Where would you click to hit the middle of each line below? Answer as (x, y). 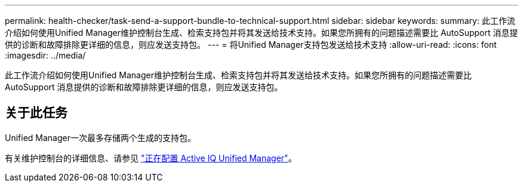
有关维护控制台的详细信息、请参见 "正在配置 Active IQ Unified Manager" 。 (151, 158)
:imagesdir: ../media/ (45, 55)
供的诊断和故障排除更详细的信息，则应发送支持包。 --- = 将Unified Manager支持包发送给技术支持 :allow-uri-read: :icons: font (251, 45)
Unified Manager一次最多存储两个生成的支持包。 (100, 137)
